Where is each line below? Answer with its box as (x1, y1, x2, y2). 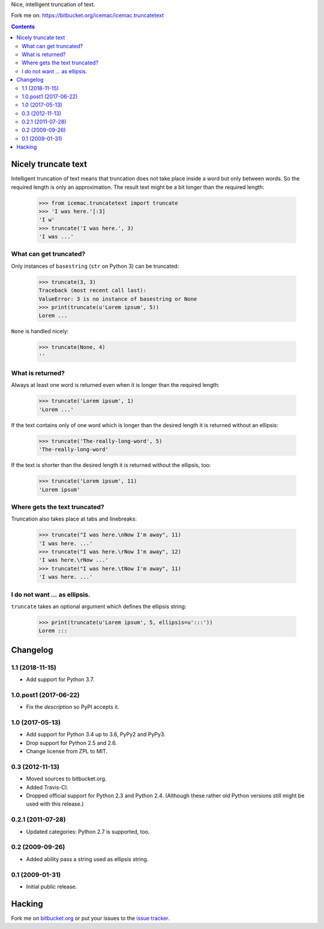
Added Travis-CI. (26, 783, 68, 791)
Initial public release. (26, 883, 77, 890)
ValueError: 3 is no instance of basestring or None (38, 295, 197, 302)
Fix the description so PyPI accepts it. (26, 703, 119, 711)
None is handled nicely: (11, 328, 69, 335)
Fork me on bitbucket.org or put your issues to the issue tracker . (11, 915, 170, 922)
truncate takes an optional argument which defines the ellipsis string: (11, 602, 187, 610)
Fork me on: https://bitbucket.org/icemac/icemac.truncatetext (11, 12, 164, 19)
